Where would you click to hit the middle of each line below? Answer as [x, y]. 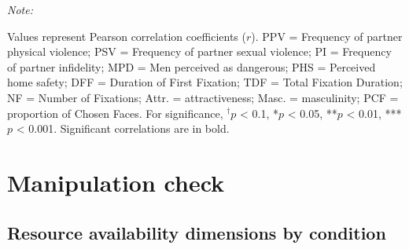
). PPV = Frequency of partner [327, 36]
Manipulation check [116, 182]
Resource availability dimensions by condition [197, 232]
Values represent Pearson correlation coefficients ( [127, 36]
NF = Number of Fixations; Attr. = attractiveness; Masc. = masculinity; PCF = [203, 97]
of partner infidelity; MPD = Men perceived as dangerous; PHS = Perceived [192, 66]
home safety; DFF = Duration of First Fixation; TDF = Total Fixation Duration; [205, 82]
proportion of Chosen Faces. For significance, [115, 113]
